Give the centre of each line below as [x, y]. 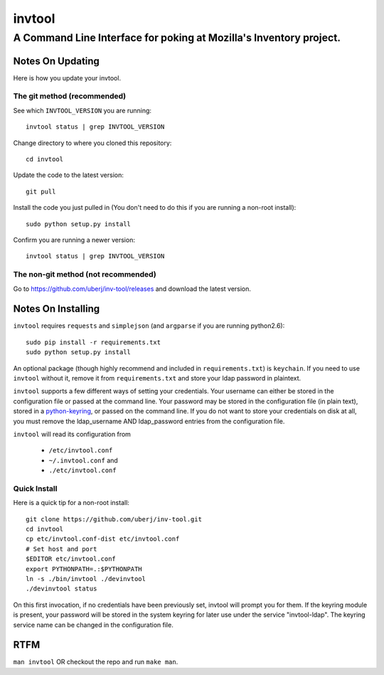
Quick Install [35, 489]
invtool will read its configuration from [72, 434]
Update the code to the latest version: [68, 175]
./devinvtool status [62, 589]
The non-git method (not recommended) [85, 275]
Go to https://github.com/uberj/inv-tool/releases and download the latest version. [132, 289]
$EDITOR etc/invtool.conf [71, 559]
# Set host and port [62, 549]
